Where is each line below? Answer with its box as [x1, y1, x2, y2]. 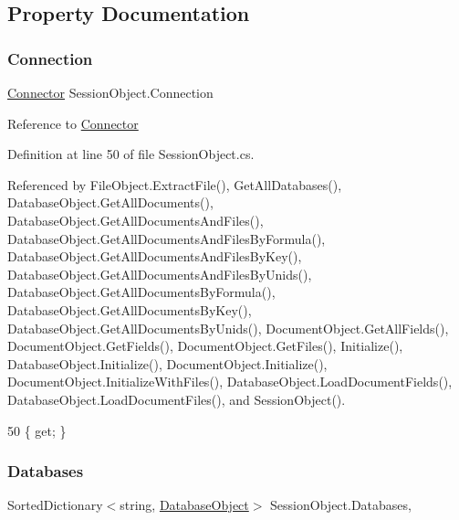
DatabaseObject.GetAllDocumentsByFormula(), [7, 282, 276, 302]
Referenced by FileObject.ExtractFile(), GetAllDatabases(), [7, 175, 342, 194]
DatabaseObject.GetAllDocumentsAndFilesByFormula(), [7, 228, 326, 248]
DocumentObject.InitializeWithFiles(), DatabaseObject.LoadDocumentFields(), [7, 372, 453, 391]
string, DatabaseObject [120, 495, 249, 515]
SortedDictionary [7, 495, 103, 515]
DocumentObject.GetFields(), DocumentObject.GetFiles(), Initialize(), [7, 336, 403, 356]
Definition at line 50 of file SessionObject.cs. [7, 144, 255, 164]
